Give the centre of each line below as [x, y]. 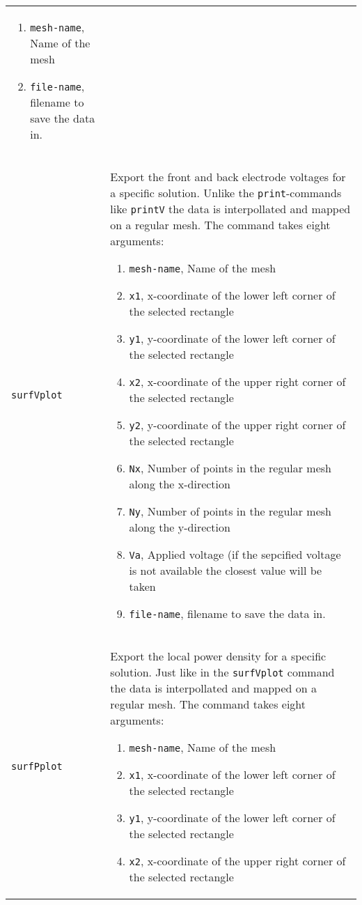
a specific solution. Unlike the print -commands [226, 193]
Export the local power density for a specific [218, 656]
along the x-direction [180, 484]
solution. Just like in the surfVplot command [222, 672]
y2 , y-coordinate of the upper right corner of [237, 425]
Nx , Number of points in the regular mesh [230, 468]
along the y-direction [180, 527]
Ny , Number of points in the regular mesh [230, 511]
